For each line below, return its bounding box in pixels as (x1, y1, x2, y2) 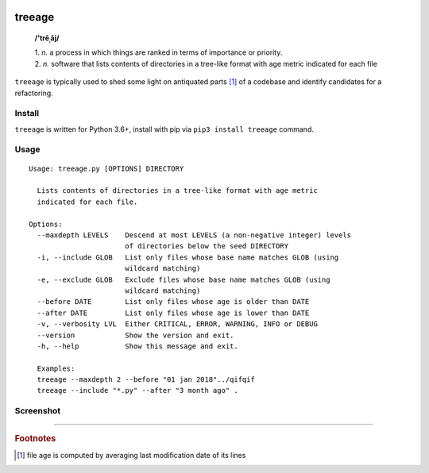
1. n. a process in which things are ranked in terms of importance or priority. (34, 48, 283, 57)
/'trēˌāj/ (34, 33, 60, 43)
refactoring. (14, 88, 53, 98)
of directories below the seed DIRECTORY (124, 242, 289, 251)
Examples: (37, 363, 75, 373)
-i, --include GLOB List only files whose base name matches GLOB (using (37, 252, 339, 262)
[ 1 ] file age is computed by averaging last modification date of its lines (17, 450, 246, 460)
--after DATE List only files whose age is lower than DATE (37, 308, 310, 317)
